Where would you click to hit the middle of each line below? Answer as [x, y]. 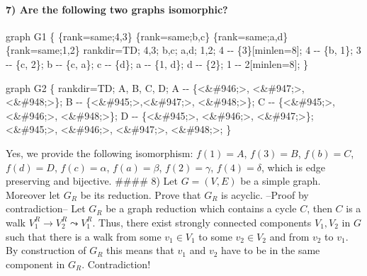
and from [289, 236]
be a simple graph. [281, 181]
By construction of [46, 250]
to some [215, 236]
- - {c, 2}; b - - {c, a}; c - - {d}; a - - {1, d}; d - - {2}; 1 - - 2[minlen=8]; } [157, 63]
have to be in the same [271, 250]
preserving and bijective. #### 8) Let [92, 181]
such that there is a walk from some [84, 236]
